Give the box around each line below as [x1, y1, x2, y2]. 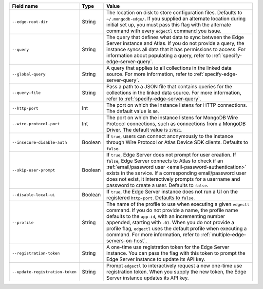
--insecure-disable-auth [12, 139, 67, 145]
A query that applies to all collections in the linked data [106, 65, 232, 71]
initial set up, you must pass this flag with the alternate [106, 21, 231, 28]
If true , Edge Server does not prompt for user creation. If [106, 152, 236, 158]
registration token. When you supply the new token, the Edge [106, 269, 246, 275]
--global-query [12, 71, 46, 77]
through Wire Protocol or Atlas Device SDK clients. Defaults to [106, 139, 248, 146]
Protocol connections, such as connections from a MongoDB [106, 120, 246, 127]
